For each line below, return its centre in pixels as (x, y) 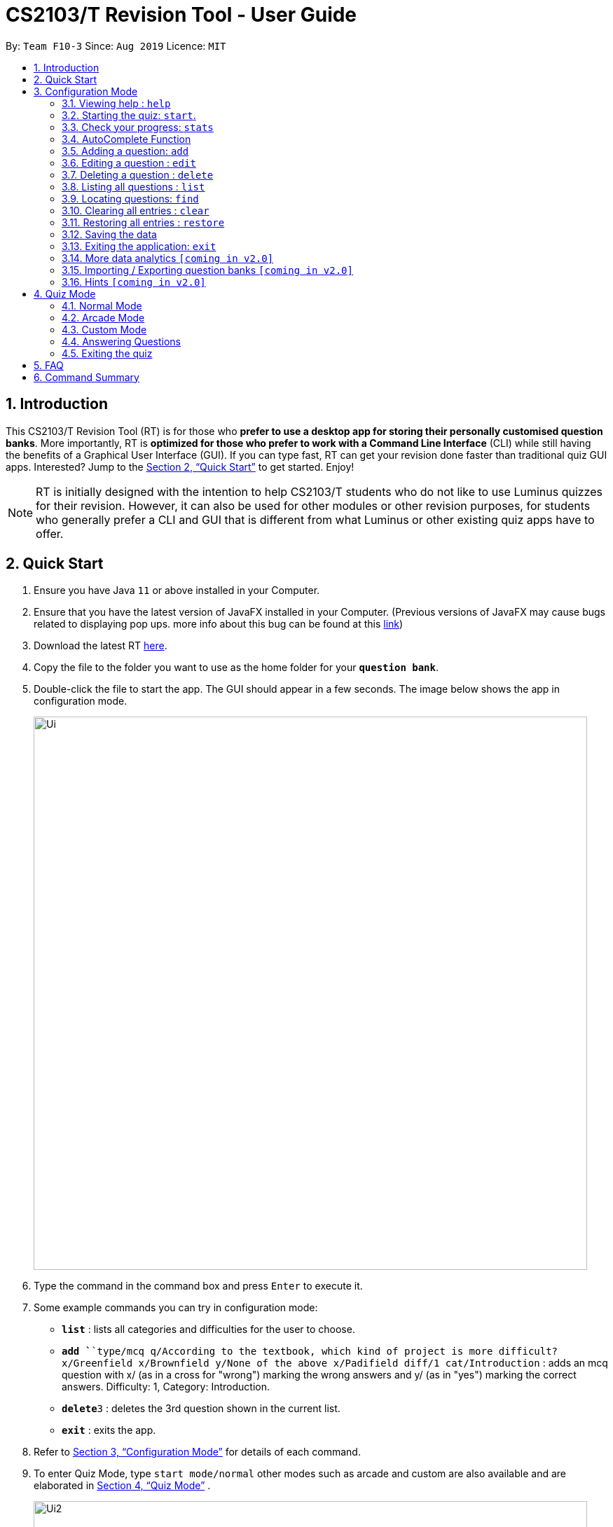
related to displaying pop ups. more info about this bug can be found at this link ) (219, 624)
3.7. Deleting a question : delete (138, 174)
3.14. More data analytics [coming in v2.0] (168, 258)
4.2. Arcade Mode (103, 317)
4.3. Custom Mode (104, 329)
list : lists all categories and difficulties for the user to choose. (208, 1329)
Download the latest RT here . (101, 646)
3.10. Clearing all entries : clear (136, 210)
